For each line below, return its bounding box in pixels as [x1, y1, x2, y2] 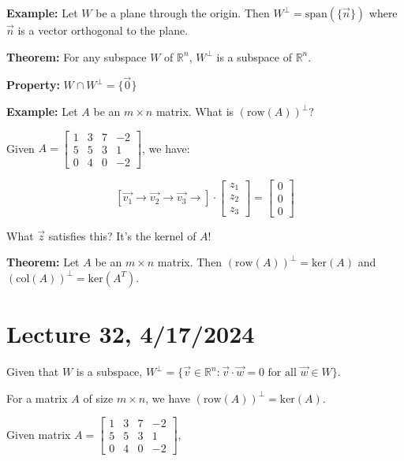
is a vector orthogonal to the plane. [17, 22, 189, 38]
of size [83, 389, 114, 406]
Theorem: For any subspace [6, 48, 147, 65]
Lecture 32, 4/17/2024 [6, 318, 255, 350]
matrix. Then [157, 254, 223, 270]
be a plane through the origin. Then [95, 5, 270, 20]
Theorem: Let [6, 254, 80, 270]
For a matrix [6, 389, 68, 406]
